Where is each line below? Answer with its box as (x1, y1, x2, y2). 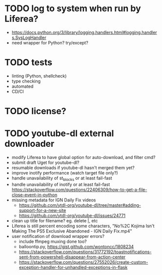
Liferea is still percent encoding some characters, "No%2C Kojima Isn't (11, 223, 155, 229)
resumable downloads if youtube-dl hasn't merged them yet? (11, 165, 135, 171)
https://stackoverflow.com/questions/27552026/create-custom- (19, 259, 148, 265)
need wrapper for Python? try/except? (11, 39, 88, 45)
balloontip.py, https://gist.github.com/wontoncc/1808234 (19, 243, 134, 249)
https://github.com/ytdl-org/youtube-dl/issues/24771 (19, 213, 126, 218)
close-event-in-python (11, 192, 58, 197)
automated (11, 83, 34, 89)
